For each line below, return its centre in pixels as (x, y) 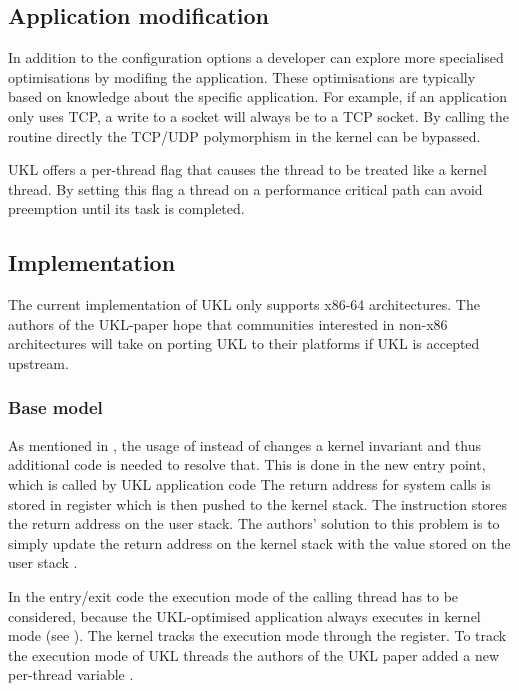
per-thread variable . (71, 674)
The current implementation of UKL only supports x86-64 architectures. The (244, 304)
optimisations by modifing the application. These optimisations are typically (242, 76)
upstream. (38, 362)
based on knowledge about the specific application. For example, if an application (257, 96)
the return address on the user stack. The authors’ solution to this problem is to (254, 523)
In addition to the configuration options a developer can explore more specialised (256, 57)
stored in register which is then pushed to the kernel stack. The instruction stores (257, 503)
